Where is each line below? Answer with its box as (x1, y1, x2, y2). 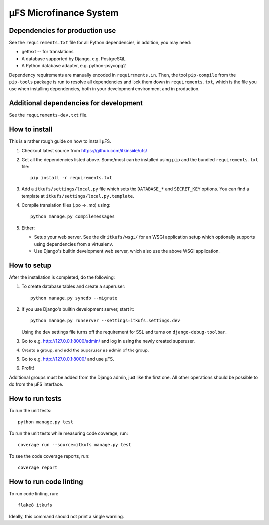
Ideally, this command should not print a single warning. (9, 513, 124, 519)
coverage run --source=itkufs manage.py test (18, 442, 132, 448)
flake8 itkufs (18, 502, 52, 508)
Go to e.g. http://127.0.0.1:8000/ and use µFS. (21, 356, 114, 362)
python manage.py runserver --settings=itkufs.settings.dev (30, 318, 180, 324)
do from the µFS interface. (9, 381, 63, 387)
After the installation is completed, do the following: (9, 274, 115, 280)
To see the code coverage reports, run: (9, 453, 90, 459)
